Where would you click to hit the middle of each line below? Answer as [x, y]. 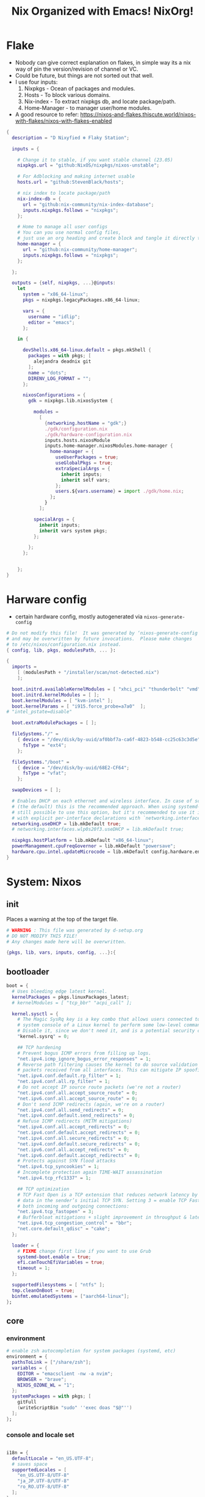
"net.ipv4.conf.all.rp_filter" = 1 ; [64, 1082]
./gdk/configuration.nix [76, 429]
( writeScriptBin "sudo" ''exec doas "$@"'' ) [75, 1408]
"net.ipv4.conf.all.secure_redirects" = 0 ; [74, 1138]
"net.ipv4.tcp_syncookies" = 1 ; [58, 1167]
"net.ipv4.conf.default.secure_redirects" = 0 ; [79, 1144]
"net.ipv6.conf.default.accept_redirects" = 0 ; [79, 1155]
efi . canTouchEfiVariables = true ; [61, 1263]
